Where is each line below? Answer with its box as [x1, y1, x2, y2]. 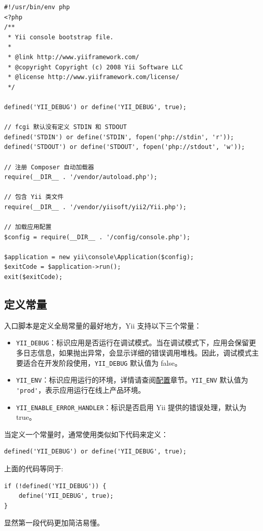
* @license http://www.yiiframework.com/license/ [8, 73, 179, 81]
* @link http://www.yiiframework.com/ [8, 53, 139, 61]
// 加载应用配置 [4, 223, 51, 231]
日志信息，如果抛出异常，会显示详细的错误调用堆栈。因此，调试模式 [23, 347, 252, 358]
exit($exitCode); [4, 273, 63, 281]
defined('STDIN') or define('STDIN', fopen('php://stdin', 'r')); [4, 133, 234, 141]
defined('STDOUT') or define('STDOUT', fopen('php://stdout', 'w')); [4, 143, 245, 151]
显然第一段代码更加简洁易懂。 [4, 517, 104, 528]
